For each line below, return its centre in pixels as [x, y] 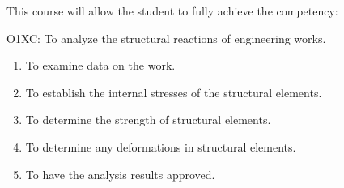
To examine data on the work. [100, 65]
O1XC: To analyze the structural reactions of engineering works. [166, 38]
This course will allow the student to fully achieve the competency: [172, 11]
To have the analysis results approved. [120, 174]
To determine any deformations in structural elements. [161, 146]
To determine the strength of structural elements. [148, 120]
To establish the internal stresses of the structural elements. [174, 92]
